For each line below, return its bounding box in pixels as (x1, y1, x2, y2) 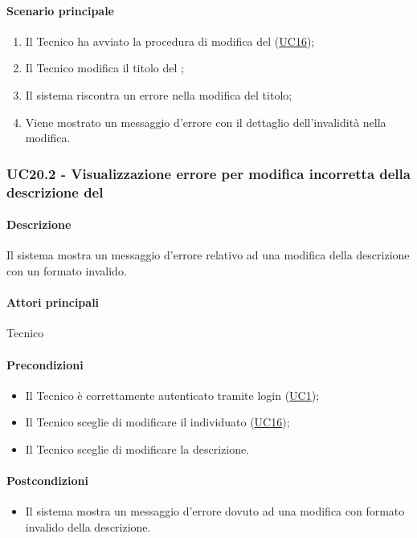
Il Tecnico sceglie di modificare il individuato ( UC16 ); (25, 414, 290, 430)
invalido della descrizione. (25, 518, 151, 535)
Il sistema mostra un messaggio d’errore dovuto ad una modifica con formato (25, 503, 405, 520)
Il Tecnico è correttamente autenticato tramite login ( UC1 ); (25, 386, 320, 403)
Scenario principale (6, 2, 114, 18)
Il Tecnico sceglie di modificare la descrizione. (25, 440, 250, 457)
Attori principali (6, 294, 100, 311)
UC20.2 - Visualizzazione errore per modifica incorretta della (6, 163, 411, 183)
